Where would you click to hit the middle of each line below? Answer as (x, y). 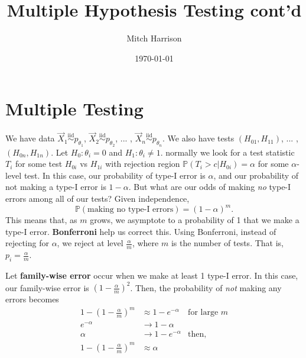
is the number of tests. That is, (227, 243)
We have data (30, 138)
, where (145, 243)
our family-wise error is (47, 287)
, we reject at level (90, 243)
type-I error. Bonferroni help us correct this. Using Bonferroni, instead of (141, 231)
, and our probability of (256, 175)
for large (203, 313)
